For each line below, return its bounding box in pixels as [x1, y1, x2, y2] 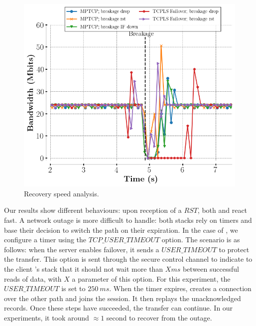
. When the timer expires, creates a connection [109, 283, 252, 294]
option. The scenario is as [161, 234, 240, 245]
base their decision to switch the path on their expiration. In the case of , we [4, 224, 238, 235]
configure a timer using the [4, 234, 87, 245]
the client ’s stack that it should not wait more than [4, 264, 163, 274]
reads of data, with [4, 273, 62, 284]
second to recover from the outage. [106, 313, 212, 323]
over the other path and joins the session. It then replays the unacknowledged [4, 293, 241, 303]
